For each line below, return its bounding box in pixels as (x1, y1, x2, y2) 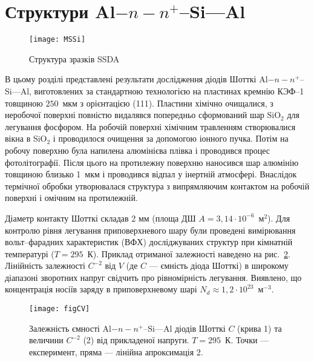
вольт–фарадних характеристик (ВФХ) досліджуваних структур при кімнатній (5, 235, 293, 248)
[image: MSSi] (29, 35, 86, 44)
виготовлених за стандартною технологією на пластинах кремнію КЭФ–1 (34, 84, 304, 97)
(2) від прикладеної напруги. (83, 334, 189, 346)
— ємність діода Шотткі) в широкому (149, 259, 289, 272)
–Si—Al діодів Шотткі (143, 321, 226, 334)
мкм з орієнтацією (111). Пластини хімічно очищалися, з (62, 96, 273, 109)
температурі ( (5, 247, 54, 260)
